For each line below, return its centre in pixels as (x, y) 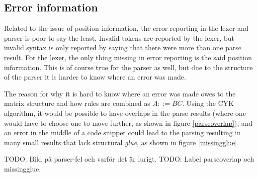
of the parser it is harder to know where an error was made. (95, 77)
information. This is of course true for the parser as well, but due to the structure (129, 67)
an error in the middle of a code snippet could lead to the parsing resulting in (123, 133)
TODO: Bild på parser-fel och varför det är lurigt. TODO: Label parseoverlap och (129, 159)
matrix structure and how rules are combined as (77, 103)
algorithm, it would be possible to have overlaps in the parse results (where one (125, 113)
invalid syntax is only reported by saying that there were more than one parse (123, 47)
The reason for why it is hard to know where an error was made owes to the (120, 93)
